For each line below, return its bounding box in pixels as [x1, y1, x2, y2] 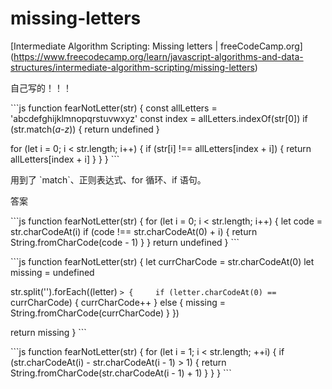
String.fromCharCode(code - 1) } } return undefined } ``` [10, 236, 240, 248]
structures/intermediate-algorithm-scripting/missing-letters [10, 61, 255, 73]
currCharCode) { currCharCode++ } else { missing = [10, 296, 227, 308]
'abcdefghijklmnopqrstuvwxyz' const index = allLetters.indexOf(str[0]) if [10, 112, 308, 124]
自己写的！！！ [10, 82, 72, 94]
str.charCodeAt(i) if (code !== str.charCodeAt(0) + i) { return [10, 225, 258, 237]
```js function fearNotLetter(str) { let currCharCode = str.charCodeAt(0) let [10, 255, 315, 267]
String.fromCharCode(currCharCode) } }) [10, 307, 180, 319]
